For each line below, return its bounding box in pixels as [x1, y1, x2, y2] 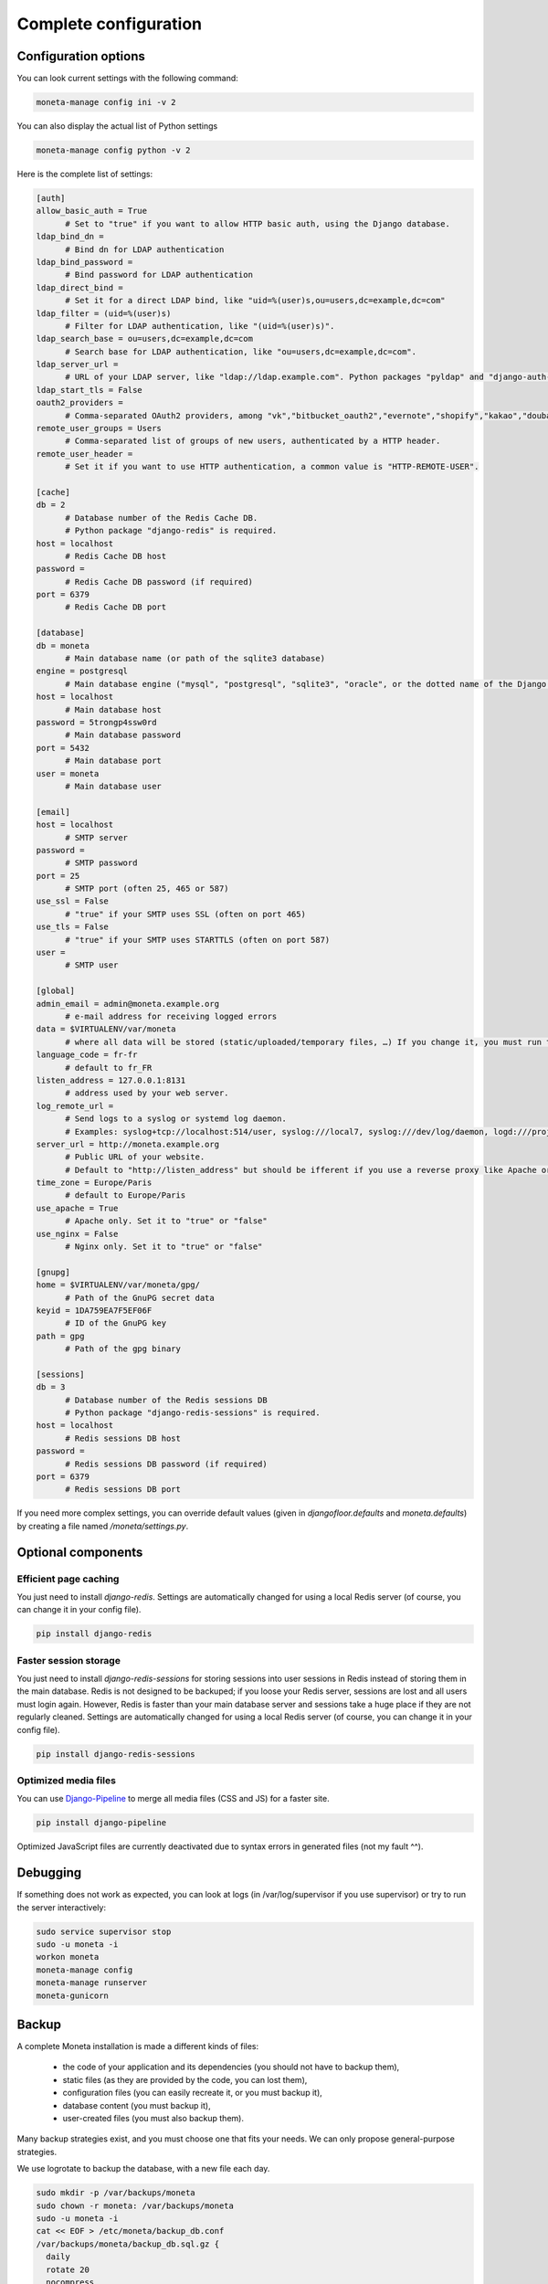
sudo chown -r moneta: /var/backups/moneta [36, 2200, 235, 2211]
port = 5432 [36, 743, 90, 753]
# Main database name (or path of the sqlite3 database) [65, 653, 326, 664]
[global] [36, 986, 76, 996]
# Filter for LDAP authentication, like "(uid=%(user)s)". [65, 321, 335, 331]
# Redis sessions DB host [65, 1433, 182, 1443]
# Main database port [65, 756, 162, 767]
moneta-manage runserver [36, 1978, 148, 1988]
